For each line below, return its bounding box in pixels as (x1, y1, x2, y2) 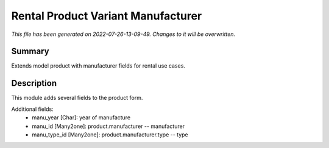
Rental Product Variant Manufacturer (11, 9, 202, 23)
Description (11, 78, 57, 88)
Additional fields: (11, 105, 54, 113)
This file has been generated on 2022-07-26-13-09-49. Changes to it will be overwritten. (11, 30, 236, 38)
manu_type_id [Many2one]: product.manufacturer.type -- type (32, 131, 188, 138)
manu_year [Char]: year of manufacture (32, 114, 131, 121)
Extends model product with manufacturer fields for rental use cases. (11, 62, 186, 69)
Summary (11, 46, 49, 57)
